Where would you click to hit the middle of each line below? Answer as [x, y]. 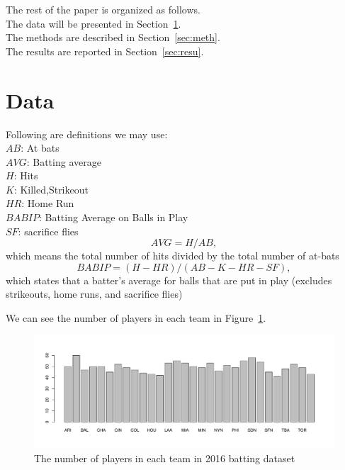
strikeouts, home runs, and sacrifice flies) [94, 294]
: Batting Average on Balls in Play [113, 217]
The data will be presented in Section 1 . [94, 23]
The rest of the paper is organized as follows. [103, 9]
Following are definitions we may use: [87, 134]
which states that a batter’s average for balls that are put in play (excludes [169, 280]
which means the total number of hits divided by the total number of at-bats [172, 256]
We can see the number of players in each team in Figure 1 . [136, 318]
